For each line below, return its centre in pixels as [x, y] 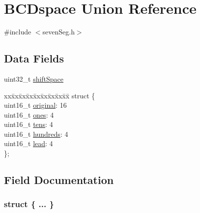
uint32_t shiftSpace [34, 78]
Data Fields [34, 58]
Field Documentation [59, 180]
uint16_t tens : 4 [29, 124]
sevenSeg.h [58, 32]
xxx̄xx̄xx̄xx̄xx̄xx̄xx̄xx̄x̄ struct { [50, 95]
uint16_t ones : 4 [29, 114]
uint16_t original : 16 [35, 105]
